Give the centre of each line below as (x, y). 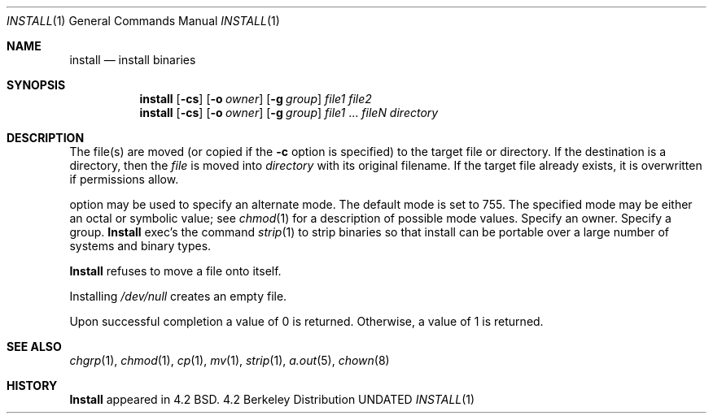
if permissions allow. (124, 179)
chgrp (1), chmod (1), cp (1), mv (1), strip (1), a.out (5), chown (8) (230, 360)
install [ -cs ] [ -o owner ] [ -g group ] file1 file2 (256, 99)
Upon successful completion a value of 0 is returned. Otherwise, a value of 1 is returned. (306, 321)
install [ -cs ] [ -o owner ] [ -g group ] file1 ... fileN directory (289, 113)
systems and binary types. (140, 246)
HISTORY (32, 385)
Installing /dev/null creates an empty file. (178, 296)
